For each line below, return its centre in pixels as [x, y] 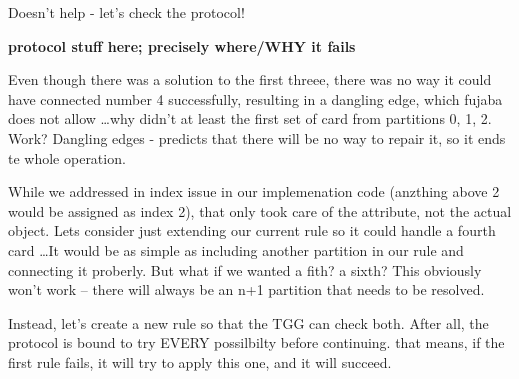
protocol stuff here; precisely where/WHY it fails [182, 45]
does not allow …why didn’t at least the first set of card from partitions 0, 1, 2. [250, 118]
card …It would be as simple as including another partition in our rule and [236, 249]
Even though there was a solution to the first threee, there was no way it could [250, 79]
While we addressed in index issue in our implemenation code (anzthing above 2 [254, 191]
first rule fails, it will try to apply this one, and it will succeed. [200, 361]
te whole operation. [67, 157]
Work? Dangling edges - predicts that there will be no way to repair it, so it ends [257, 137]
